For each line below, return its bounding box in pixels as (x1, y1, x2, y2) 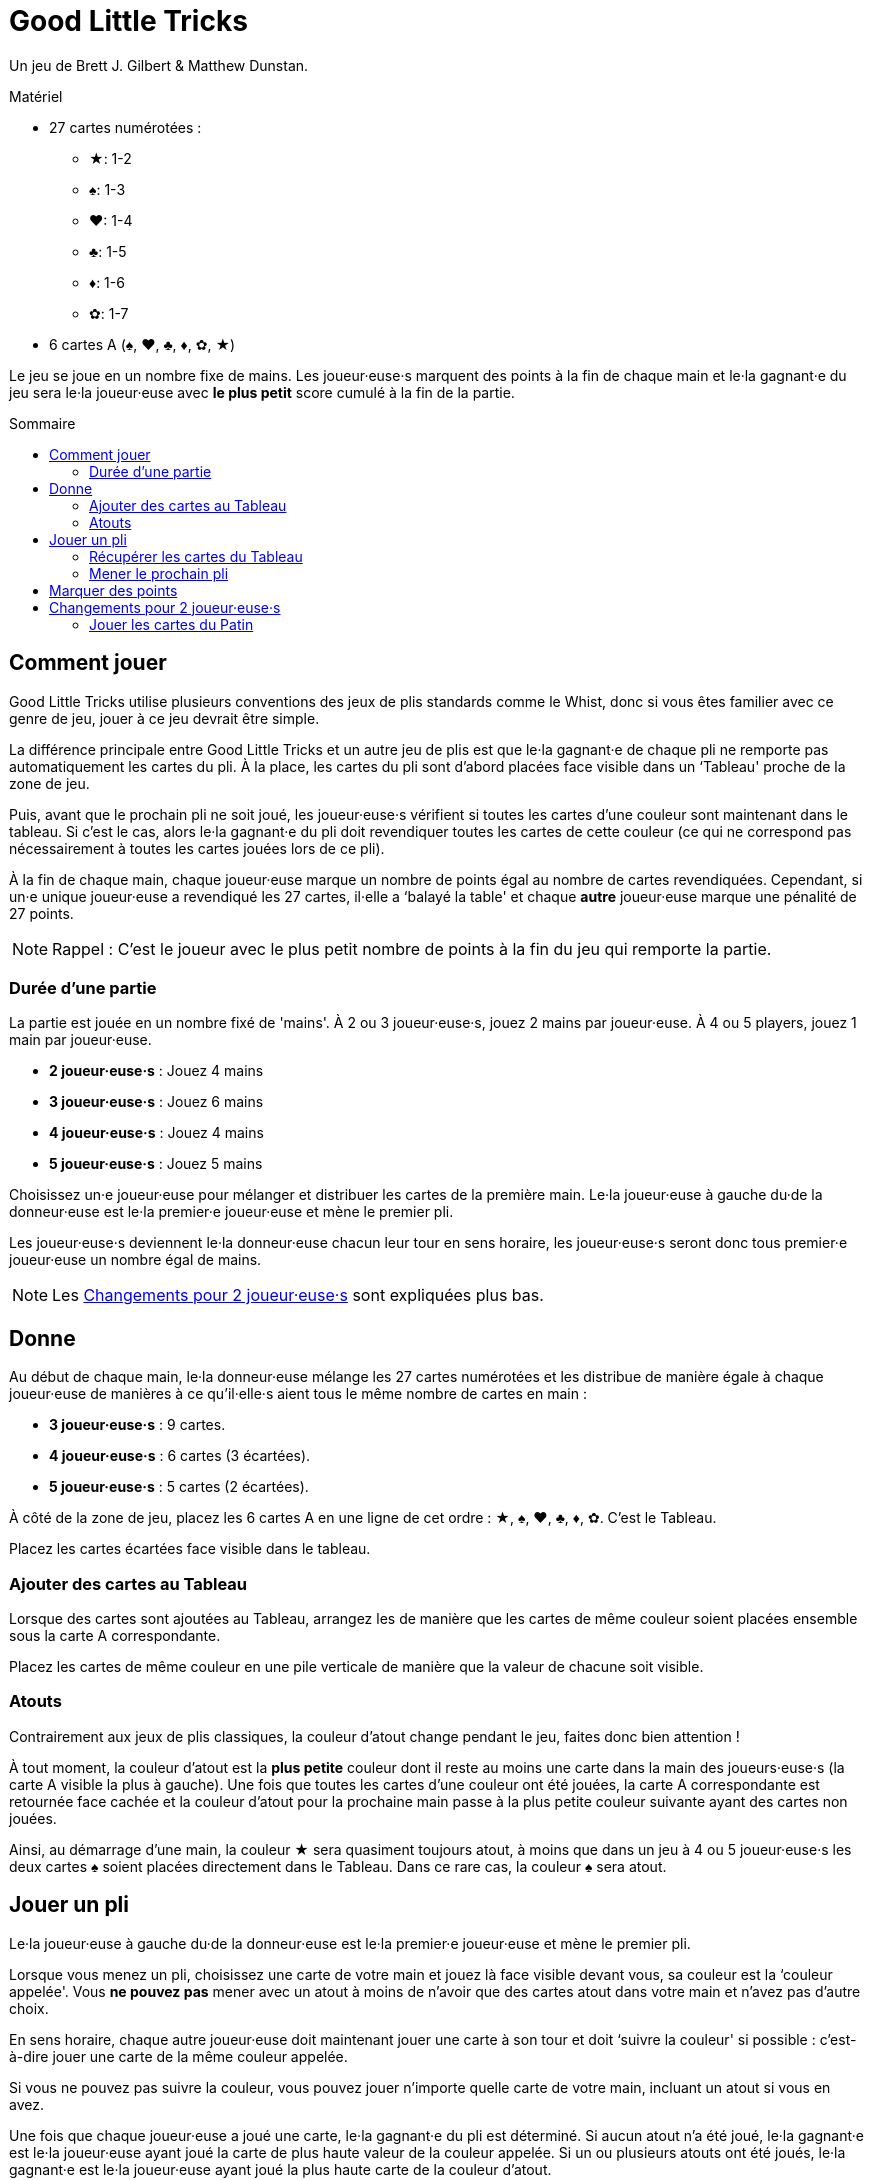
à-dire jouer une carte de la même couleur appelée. (9, 2047, 348, 2065)
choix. (9, 1999, 49, 2017)
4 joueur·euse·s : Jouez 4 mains (49, 1124, 264, 1142)
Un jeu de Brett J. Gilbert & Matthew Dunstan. (9, 56, 309, 74)
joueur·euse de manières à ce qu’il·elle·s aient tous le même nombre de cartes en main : (9, 1385, 587, 1403)
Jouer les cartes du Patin (89, 615, 254, 633)
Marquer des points (49, 581, 178, 599)
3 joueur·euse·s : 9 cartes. (49, 1416, 226, 1434)
